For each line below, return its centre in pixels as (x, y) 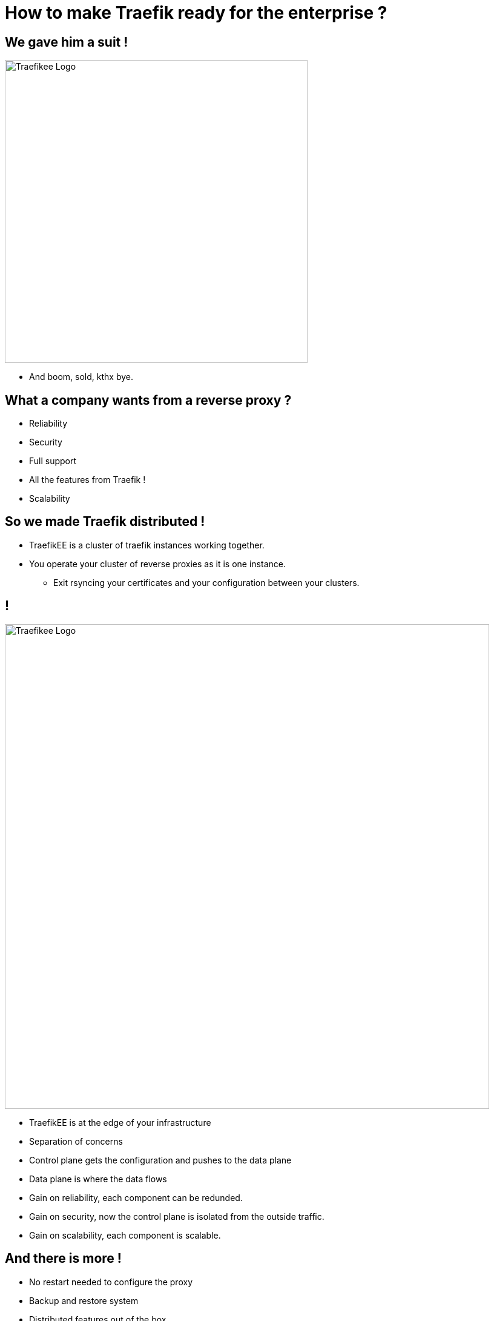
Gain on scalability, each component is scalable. (125, 1235)
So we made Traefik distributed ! (105, 522)
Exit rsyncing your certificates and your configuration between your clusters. (206, 582)
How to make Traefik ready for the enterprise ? (196, 13)
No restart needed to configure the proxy (111, 1282)
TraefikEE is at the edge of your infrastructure (120, 1122)
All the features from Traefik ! (87, 480)
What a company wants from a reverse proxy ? (148, 400)
